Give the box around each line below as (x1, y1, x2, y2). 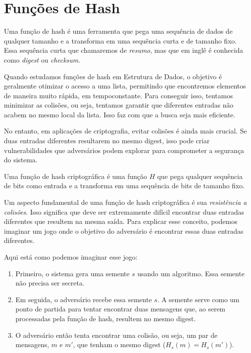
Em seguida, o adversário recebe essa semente (15, 294, 152, 304)
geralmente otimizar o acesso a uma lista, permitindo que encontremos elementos (4, 81, 246, 91)
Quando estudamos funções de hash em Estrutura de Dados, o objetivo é (4, 71, 222, 81)
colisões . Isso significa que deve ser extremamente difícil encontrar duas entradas (4, 206, 244, 217)
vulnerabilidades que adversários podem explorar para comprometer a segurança (4, 145, 244, 155)
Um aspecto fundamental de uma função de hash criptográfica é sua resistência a (4, 197, 247, 207)
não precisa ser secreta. (15, 278, 84, 288)
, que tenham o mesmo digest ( (73, 339, 166, 350)
